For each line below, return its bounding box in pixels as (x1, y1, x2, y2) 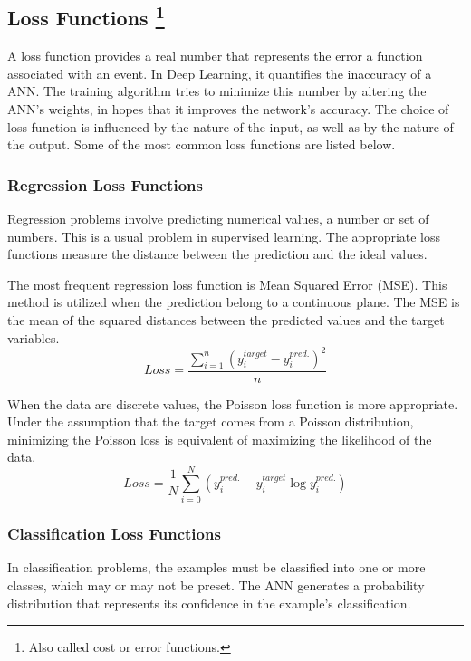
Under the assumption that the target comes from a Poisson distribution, (7, 412, 414, 431)
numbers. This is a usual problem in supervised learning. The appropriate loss (7, 226, 441, 245)
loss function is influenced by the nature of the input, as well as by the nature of (7, 117, 454, 136)
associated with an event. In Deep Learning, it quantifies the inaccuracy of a (7, 63, 432, 82)
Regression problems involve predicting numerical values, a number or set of (7, 208, 429, 227)
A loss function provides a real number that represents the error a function (7, 46, 423, 65)
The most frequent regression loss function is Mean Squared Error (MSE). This (7, 274, 447, 293)
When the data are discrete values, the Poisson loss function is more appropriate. (7, 394, 458, 413)
